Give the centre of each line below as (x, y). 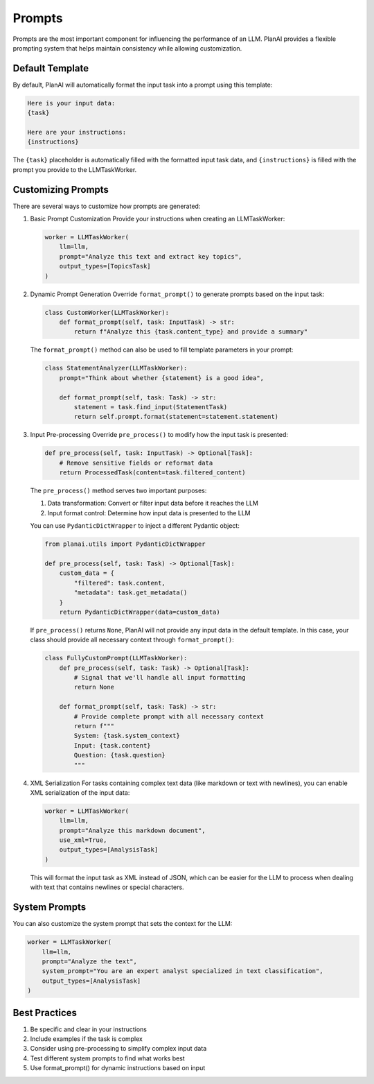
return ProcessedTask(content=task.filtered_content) (152, 473)
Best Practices (45, 1013)
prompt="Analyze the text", (90, 961)
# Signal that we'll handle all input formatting (160, 678)
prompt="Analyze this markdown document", (132, 830)
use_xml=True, (83, 840)
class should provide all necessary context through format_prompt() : (132, 640)
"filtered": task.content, (119, 583)
